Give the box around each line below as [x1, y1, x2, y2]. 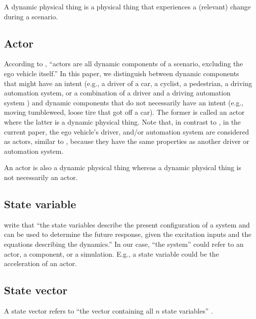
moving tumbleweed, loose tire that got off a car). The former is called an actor [4, 107, 245, 117]
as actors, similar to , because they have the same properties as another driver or [4, 136, 250, 146]
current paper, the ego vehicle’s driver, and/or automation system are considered [4, 126, 249, 137]
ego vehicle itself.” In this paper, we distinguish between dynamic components [4, 68, 239, 78]
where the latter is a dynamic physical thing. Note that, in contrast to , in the [4, 116, 241, 127]
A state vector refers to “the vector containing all [4, 305, 154, 316]
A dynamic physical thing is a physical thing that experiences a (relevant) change [4, 1, 251, 11]
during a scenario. [4, 11, 58, 21]
